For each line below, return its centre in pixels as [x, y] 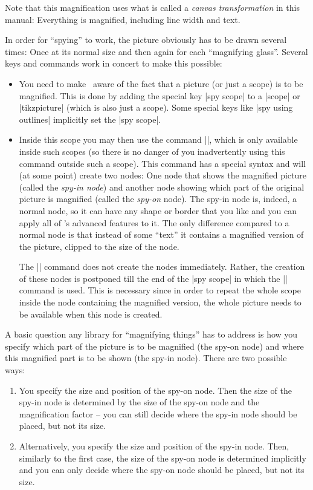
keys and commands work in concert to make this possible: [114, 63]
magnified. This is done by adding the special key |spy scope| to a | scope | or [160, 95]
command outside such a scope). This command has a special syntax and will [162, 163]
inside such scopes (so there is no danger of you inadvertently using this [152, 151]
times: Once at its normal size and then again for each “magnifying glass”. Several [156, 51]
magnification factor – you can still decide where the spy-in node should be [158, 413]
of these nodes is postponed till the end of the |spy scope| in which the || [153, 278]
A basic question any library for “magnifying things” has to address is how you [151, 334]
